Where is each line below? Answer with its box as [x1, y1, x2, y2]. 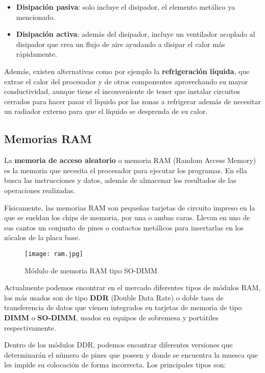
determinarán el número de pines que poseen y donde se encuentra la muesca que [4, 349, 258, 360]
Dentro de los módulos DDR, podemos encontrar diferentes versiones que [4, 339, 233, 350]
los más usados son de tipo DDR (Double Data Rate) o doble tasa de [4, 292, 224, 302]
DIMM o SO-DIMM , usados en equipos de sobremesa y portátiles [4, 312, 219, 322]
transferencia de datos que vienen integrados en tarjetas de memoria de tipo [4, 302, 242, 313]
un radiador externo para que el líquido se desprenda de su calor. [4, 106, 208, 116]
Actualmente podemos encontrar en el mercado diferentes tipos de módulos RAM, [4, 282, 261, 293]
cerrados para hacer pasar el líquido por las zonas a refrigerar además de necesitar [4, 96, 261, 106]
